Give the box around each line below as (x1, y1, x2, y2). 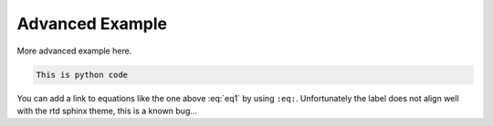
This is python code (36, 69, 128, 80)
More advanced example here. (16, 45, 132, 56)
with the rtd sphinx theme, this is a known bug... (16, 105, 198, 116)
